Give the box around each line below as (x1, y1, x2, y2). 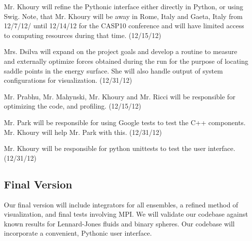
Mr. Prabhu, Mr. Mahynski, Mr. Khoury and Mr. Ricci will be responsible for (4, 91, 235, 101)
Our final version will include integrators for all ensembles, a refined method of (4, 199, 238, 209)
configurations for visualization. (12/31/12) (4, 75, 132, 85)
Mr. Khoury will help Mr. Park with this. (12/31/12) (4, 127, 162, 137)
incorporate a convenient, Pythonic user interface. (4, 228, 152, 238)
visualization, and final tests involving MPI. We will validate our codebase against (4, 209, 248, 219)
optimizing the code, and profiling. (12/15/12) (4, 101, 141, 111)
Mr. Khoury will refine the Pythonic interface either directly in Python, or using (4, 1, 243, 11)
